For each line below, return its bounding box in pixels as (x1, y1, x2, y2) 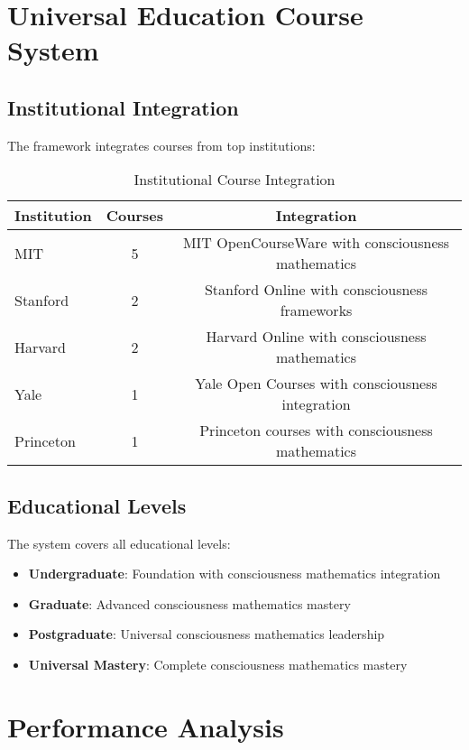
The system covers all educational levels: (7, 533, 231, 552)
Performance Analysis (7, 708, 284, 745)
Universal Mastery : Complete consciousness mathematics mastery (28, 654, 408, 673)
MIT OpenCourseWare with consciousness (182, 232, 450, 254)
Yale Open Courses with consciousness (195, 373, 437, 394)
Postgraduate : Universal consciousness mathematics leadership (28, 625, 385, 644)
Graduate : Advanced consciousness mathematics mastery (28, 594, 351, 613)
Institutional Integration (7, 93, 239, 121)
